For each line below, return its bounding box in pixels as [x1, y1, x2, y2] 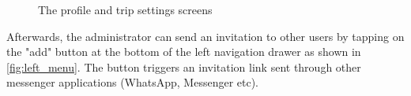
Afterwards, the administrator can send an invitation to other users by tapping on [6, 28, 405, 44]
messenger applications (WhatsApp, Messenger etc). [6, 74, 259, 90]
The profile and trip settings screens [38, 2, 213, 17]
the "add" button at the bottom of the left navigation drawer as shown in [6, 43, 361, 60]
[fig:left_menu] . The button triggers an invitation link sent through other [6, 58, 361, 75]
